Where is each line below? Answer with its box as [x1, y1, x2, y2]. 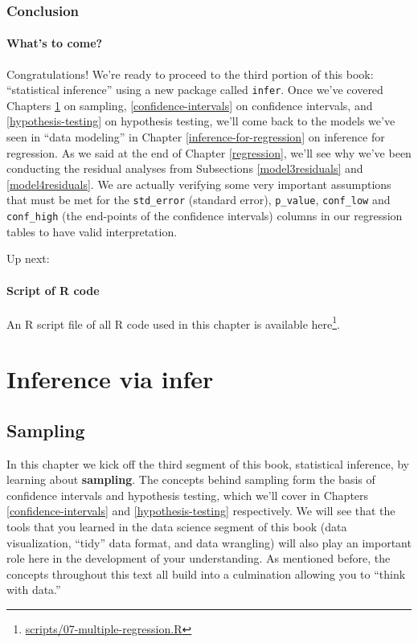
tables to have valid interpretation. [6, 223, 178, 240]
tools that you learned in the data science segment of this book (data [6, 518, 347, 534]
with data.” [6, 581, 61, 598]
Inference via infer [6, 362, 214, 395]
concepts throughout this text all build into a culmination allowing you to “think [6, 565, 406, 582]
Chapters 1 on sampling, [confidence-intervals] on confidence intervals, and [6, 96, 373, 113]
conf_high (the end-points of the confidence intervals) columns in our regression [6, 207, 403, 224]
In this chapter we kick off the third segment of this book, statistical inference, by [6, 455, 409, 472]
